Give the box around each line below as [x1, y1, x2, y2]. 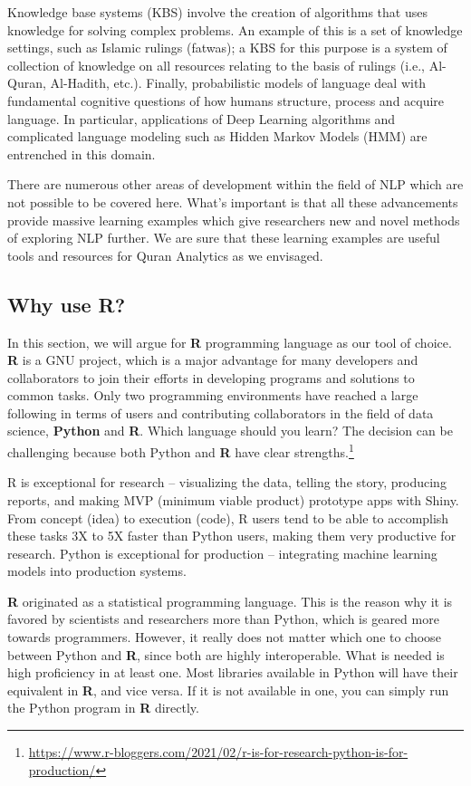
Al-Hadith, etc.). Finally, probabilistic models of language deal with [50, 73, 427, 92]
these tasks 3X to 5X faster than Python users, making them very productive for [7, 526, 457, 545]
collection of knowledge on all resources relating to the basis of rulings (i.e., [7, 55, 425, 74]
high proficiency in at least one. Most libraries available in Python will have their [7, 663, 458, 682]
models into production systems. [7, 561, 187, 580]
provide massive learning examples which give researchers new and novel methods [7, 210, 460, 229]
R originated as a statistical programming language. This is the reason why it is [7, 591, 453, 610]
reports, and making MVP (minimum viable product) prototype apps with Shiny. [7, 490, 459, 509]
